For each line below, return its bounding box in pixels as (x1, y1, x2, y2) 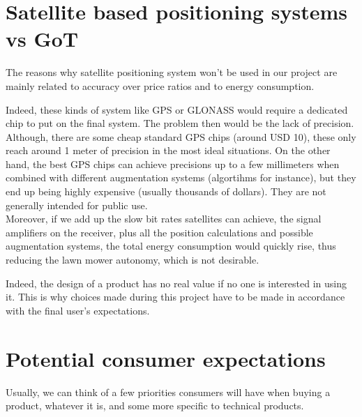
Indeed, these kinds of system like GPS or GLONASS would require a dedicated (6, 102, 348, 116)
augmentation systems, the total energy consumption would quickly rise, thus (6, 238, 336, 253)
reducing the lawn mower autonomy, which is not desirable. (6, 252, 259, 267)
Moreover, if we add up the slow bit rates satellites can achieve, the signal (6, 211, 322, 226)
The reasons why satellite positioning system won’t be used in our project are (6, 65, 338, 79)
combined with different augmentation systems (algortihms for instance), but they (6, 170, 356, 185)
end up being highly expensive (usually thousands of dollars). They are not (6, 184, 326, 199)
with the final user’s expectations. (6, 303, 150, 317)
